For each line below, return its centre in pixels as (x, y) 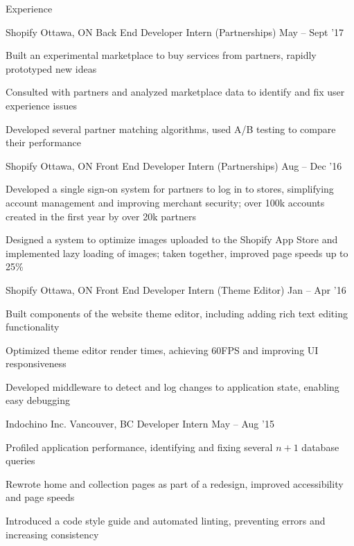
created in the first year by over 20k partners (101, 216)
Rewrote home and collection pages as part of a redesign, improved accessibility (175, 483)
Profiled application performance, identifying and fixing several (139, 447)
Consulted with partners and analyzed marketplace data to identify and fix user (175, 92)
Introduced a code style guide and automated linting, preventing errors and (166, 521)
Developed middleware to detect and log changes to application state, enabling (172, 386)
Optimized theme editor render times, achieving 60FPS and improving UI (162, 350)
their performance (44, 142)
